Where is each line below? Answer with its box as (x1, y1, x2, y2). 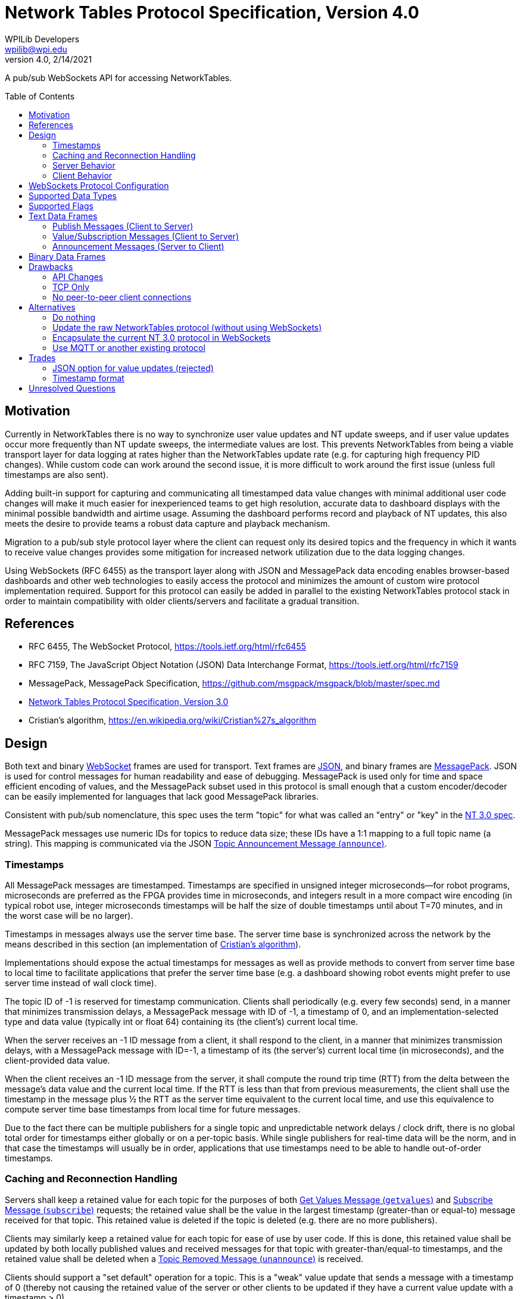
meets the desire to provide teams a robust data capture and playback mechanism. (5, 518, 330, 529)
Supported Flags (29, 200, 93, 211)
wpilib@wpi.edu (5, 43, 67, 54)
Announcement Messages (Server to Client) (52, 241, 224, 251)
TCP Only (52, 281, 90, 292)
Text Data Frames (29, 210, 98, 221)
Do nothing (52, 312, 96, 322)
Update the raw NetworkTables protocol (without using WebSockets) (52, 322, 322, 332)
